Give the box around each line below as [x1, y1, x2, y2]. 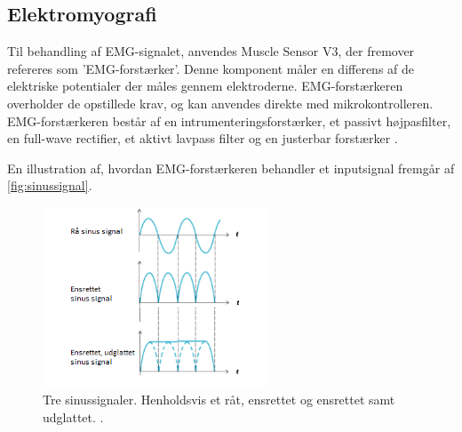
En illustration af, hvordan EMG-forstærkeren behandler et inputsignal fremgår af [7, 158, 455, 177]
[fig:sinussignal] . [7, 176, 92, 195]
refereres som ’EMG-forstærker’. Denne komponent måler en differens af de [7, 59, 415, 77]
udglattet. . [43, 407, 104, 426]
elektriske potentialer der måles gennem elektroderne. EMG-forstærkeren [7, 76, 403, 95]
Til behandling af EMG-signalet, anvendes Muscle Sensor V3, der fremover [7, 42, 415, 60]
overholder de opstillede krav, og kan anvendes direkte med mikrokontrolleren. [7, 93, 434, 112]
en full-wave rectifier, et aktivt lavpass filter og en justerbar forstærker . [7, 129, 398, 148]
